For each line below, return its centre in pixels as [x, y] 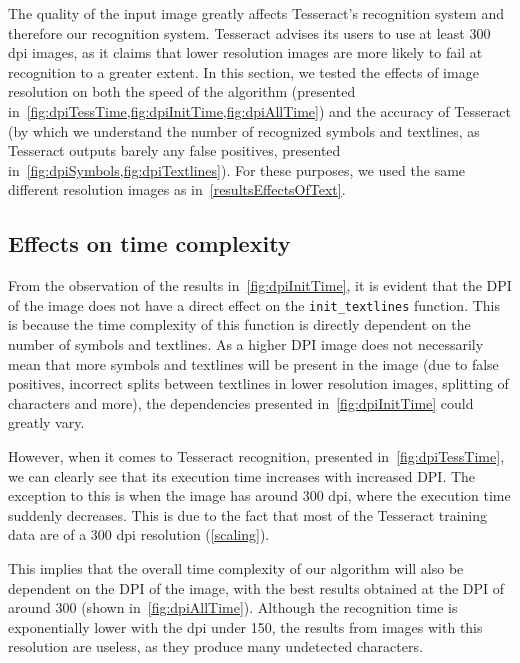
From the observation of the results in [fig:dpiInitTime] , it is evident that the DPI [260, 285]
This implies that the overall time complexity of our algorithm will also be [236, 567]
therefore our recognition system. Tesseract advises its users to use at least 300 [249, 32]
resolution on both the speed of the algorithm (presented [182, 91]
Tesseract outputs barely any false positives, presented [174, 150]
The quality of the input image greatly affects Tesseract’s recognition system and [256, 13]
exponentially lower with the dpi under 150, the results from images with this [245, 626]
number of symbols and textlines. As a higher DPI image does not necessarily [246, 343]
